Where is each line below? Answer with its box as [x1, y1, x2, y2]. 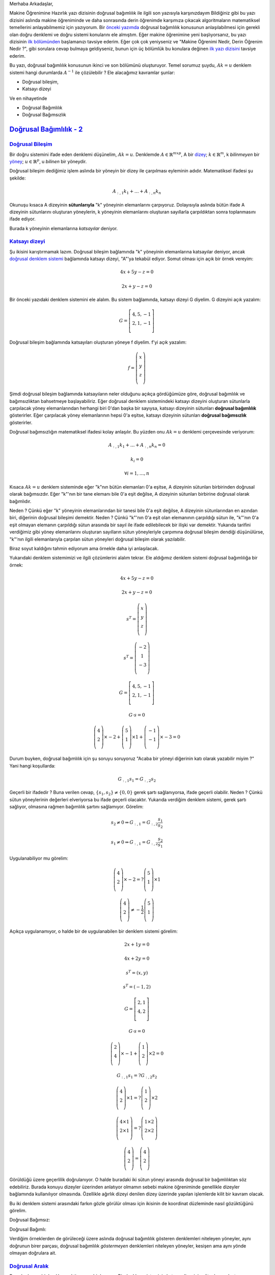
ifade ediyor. [9, 216, 36, 222]
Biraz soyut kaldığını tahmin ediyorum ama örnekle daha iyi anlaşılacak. [9, 545, 159, 551]
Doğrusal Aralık [9, 1262, 49, 1269]
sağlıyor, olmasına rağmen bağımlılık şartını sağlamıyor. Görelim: [9, 804, 144, 810]
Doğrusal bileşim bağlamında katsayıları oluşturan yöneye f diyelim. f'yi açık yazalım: [9, 339, 187, 345]
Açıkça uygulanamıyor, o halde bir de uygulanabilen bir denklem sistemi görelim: [9, 928, 178, 934]
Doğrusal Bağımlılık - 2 [9, 125, 83, 134]
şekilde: [9, 175, 26, 181]
